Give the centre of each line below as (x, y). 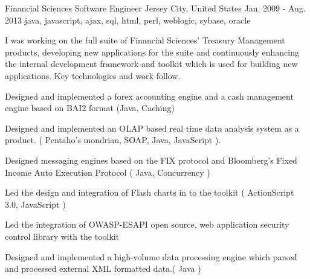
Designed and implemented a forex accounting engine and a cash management (149, 96)
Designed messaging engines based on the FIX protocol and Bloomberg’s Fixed (151, 160)
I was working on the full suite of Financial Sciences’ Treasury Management (145, 40)
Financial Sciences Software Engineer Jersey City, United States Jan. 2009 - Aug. (155, 8)
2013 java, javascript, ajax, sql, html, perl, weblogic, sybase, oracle (128, 20)
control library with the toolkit (62, 236)
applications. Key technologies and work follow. (93, 75)
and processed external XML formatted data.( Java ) (103, 268)
